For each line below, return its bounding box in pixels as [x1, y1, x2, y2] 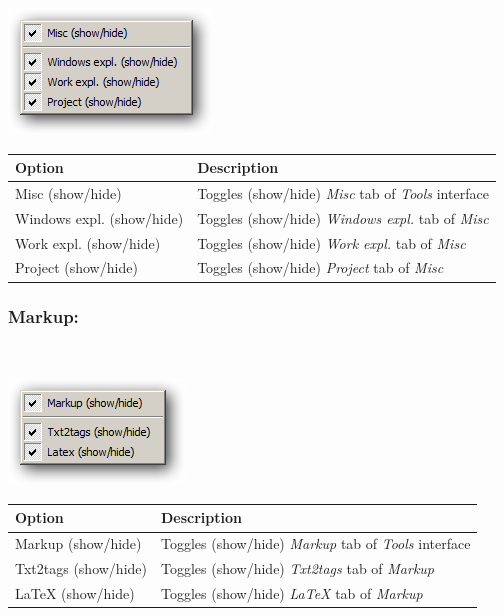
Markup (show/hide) [15, 533, 142, 554]
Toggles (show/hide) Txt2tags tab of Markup [161, 558, 435, 579]
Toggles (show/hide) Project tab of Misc [197, 257, 444, 278]
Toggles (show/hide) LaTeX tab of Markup [161, 583, 423, 603]
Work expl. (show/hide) [15, 232, 161, 253]
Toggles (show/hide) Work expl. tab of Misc [197, 232, 466, 253]
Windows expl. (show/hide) [15, 207, 184, 228]
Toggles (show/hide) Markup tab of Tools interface [161, 533, 471, 554]
